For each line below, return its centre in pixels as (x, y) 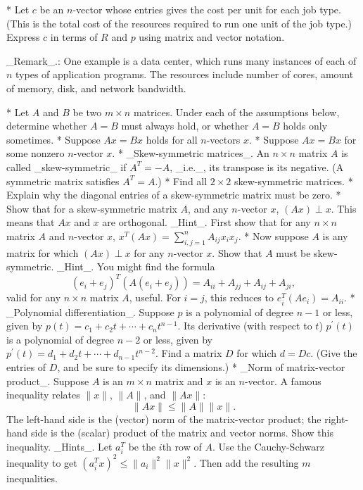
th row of (182, 446)
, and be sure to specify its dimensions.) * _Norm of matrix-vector (201, 366)
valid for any (34, 297)
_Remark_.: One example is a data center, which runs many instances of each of (181, 60)
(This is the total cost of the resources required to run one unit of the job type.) (179, 23)
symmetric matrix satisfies (63, 181)
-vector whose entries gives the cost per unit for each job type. (207, 9)
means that (31, 222)
